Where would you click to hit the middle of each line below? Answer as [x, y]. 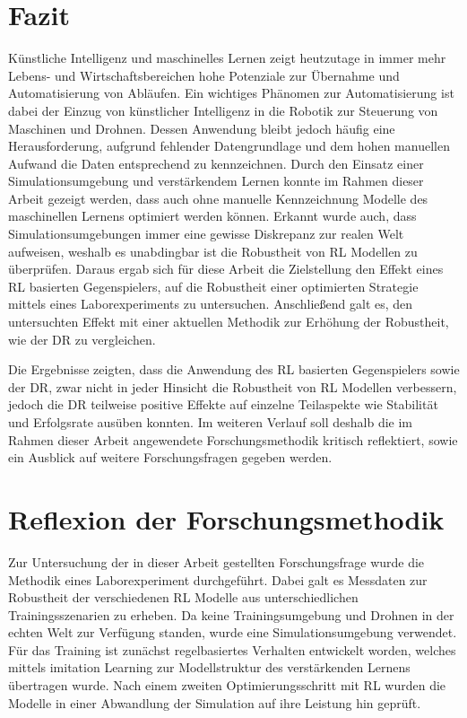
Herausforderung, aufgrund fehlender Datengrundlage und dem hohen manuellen [229, 146]
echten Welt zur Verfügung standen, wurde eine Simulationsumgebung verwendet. [233, 632]
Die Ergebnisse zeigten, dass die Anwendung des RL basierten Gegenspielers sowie [234, 369]
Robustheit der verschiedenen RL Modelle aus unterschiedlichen [183, 597]
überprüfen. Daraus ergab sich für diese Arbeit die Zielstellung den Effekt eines [226, 269]
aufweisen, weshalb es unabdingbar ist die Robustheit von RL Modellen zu [213, 251]
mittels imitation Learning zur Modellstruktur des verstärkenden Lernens [209, 667]
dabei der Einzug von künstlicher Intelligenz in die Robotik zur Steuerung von [223, 110]
